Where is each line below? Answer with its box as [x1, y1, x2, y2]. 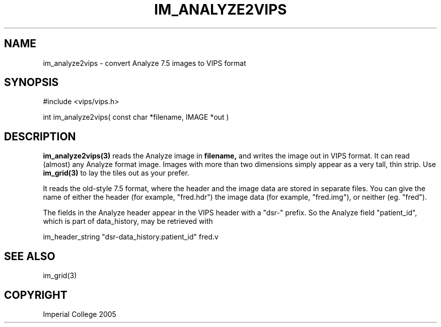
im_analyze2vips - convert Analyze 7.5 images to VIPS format [43, 58, 246, 67]
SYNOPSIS [4, 76, 59, 89]
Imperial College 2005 [43, 309, 116, 318]
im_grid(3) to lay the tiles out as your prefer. [43, 169, 189, 178]
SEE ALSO [4, 250, 55, 263]
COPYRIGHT [4, 288, 67, 301]
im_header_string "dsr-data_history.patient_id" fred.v [43, 232, 218, 241]
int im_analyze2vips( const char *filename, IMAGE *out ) [43, 113, 229, 122]
